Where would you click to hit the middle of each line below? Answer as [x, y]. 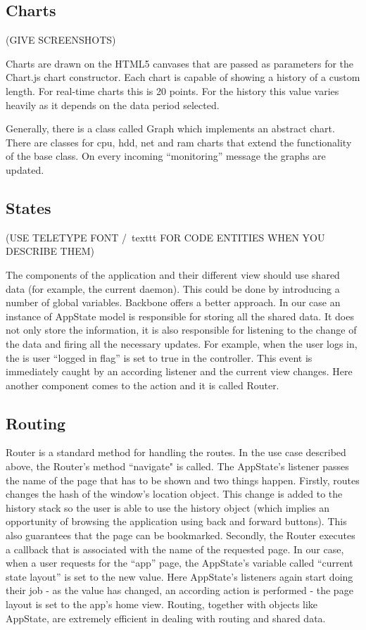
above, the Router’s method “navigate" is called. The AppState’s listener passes [177, 466]
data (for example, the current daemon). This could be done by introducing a [173, 288]
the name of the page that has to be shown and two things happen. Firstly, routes [183, 480]
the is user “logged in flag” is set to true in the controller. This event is [159, 357]
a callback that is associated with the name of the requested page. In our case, [175, 549]
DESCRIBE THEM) [50, 251]
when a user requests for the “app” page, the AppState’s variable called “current [179, 563]
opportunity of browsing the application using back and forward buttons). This [176, 521]
